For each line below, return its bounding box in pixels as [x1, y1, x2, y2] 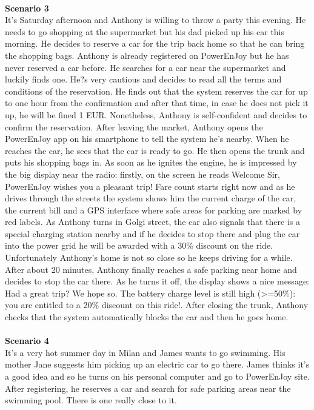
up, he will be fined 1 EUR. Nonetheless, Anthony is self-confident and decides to [5, 108, 307, 121]
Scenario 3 [5, 1, 49, 14]
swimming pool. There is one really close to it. [5, 394, 177, 406]
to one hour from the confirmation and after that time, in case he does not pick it [5, 96, 309, 109]
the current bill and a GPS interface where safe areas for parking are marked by [5, 203, 302, 216]
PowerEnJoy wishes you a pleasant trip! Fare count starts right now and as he [5, 180, 295, 192]
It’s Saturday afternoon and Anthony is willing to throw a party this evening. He [5, 13, 306, 26]
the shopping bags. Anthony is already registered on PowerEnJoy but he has [5, 49, 289, 61]
